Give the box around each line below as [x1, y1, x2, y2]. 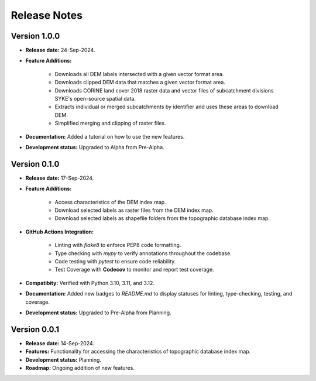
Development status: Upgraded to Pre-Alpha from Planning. [25, 309, 171, 316]
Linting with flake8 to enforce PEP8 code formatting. [54, 242, 181, 249]
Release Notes [11, 9, 83, 22]
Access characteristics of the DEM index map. [54, 198, 166, 205]
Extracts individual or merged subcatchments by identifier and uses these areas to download [54, 103, 279, 111]
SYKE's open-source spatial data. [54, 95, 136, 102]
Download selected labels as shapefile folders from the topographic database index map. [54, 215, 270, 222]
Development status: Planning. [25, 356, 102, 363]
